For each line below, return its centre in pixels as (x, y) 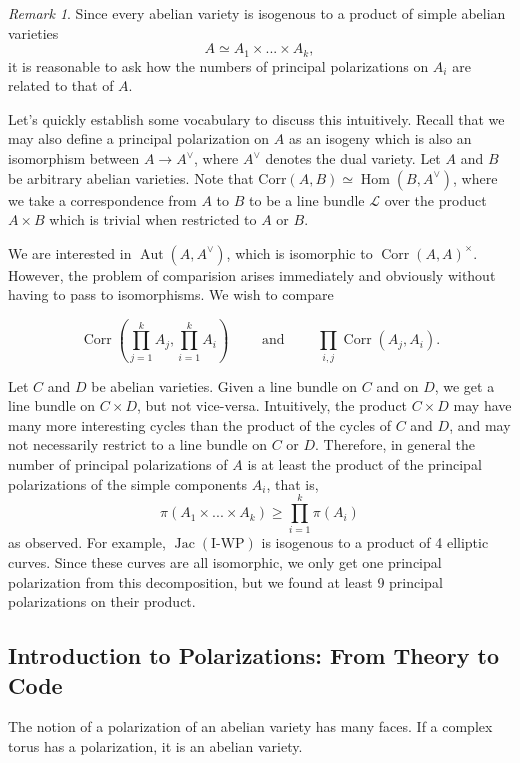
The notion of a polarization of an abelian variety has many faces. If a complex (250, 726)
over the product (435, 199)
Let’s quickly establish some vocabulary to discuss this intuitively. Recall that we (256, 118)
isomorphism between (74, 158)
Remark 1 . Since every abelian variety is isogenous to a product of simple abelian (257, 13)
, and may (480, 424)
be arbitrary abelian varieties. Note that (131, 177)
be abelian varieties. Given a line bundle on (224, 385)
